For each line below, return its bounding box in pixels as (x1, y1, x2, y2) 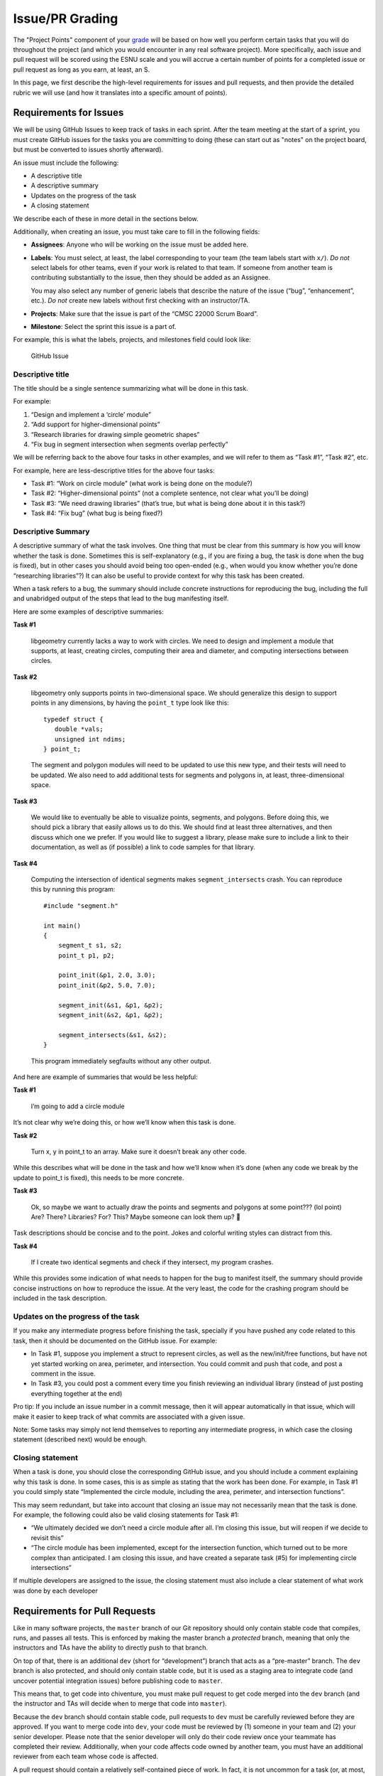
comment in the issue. (30, 1369, 96, 1377)
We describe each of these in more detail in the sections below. (13, 214, 199, 223)
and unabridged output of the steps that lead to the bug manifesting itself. (13, 594, 229, 603)
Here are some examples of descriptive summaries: (13, 607, 165, 616)
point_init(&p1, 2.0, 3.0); (57, 971, 156, 980)
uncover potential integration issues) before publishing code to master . (13, 1677, 223, 1685)
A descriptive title (30, 171, 82, 180)
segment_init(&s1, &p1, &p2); (57, 1001, 163, 1009)
